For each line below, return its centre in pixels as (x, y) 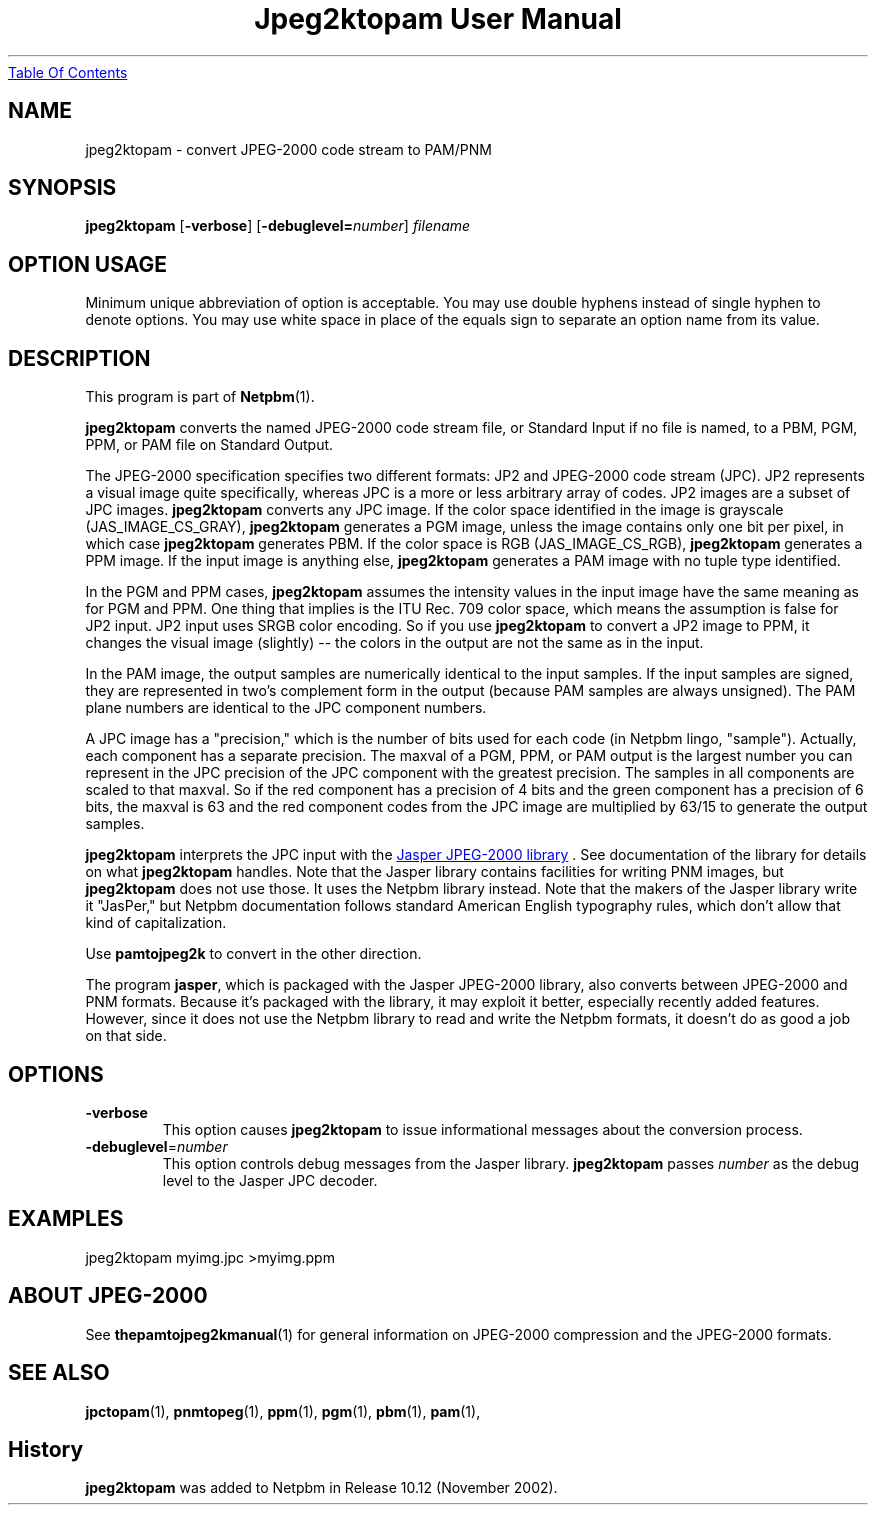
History (46, 1449)
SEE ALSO (59, 1373)
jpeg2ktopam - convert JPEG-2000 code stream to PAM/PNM (288, 149)
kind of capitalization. (156, 923)
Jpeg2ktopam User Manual (438, 19)
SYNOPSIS (62, 188)
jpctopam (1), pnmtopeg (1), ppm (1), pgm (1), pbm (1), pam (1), (283, 1411)
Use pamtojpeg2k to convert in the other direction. (253, 954)
